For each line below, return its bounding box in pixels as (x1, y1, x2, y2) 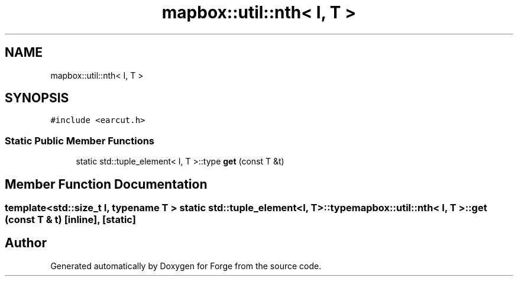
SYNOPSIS (5, 91, 69, 106)
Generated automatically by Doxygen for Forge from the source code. (50, 260, 322, 271)
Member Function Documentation (5, 176, 208, 192)
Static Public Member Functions (5, 134, 155, 147)
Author (5, 235, 47, 251)
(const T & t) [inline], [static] (5, 214, 136, 226)
